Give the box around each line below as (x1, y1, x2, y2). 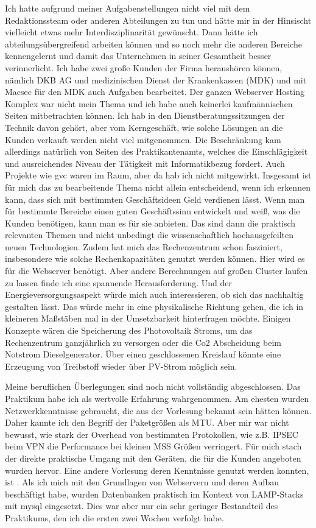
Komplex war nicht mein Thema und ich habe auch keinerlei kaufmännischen (5, 97, 293, 110)
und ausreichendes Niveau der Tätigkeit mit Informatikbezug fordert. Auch (5, 157, 285, 169)
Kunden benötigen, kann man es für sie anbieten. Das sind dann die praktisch (5, 216, 296, 229)
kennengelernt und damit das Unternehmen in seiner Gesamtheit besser (5, 49, 272, 62)
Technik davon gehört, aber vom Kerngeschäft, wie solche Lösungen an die (5, 121, 283, 133)
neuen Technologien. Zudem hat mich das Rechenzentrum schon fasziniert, (5, 240, 283, 253)
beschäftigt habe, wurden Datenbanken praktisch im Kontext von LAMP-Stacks (5, 487, 304, 500)
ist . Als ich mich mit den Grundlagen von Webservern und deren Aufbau (5, 476, 279, 488)
